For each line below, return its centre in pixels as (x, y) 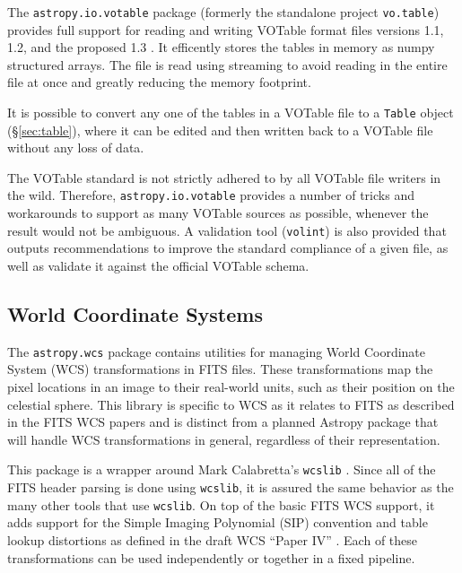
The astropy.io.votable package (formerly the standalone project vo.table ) (223, 12)
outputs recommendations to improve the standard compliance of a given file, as (228, 248)
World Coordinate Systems (135, 313)
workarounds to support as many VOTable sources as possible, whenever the (218, 213)
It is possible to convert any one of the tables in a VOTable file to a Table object (231, 113)
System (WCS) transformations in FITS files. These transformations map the (220, 369)
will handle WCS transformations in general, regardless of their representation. (224, 439)
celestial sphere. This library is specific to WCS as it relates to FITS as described (231, 404)
